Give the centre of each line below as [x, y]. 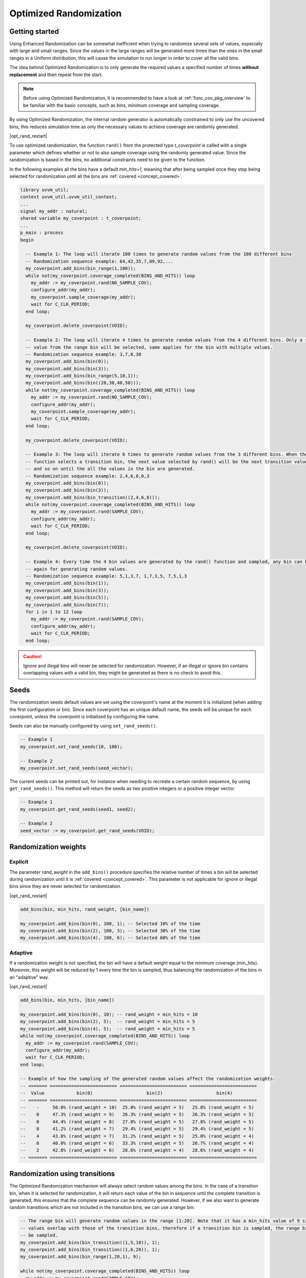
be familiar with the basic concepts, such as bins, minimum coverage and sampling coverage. [122, 105]
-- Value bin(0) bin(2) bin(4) [126, 1093]
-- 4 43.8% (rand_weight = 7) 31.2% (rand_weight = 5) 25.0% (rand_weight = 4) [137, 1136]
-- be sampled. [39, 1235]
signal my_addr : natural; [54, 211]
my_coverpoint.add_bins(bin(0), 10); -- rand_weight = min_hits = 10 [109, 1014]
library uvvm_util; [44, 190]
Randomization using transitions [62, 1174]
